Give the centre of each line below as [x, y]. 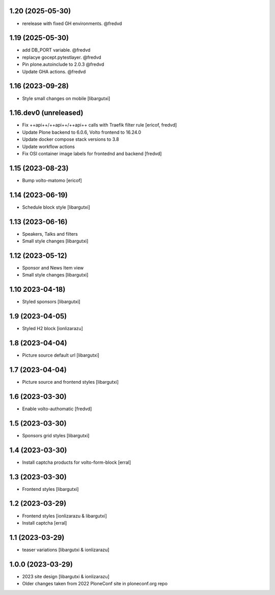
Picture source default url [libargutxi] [61, 355]
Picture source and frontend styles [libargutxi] [71, 382]
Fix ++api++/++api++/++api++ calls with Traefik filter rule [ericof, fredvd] [100, 125]
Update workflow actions [48, 146]
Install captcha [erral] [45, 523]
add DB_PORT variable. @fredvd [56, 50]
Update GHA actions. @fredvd [54, 71]
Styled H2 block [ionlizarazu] [53, 329]
